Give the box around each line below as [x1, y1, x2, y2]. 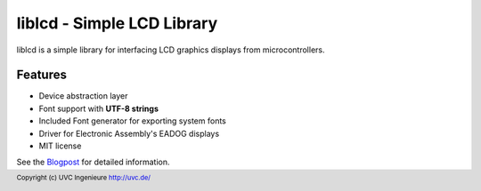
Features [16, 68, 67, 83]
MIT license [38, 140, 82, 151]
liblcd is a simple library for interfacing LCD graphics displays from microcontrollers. [16, 44, 325, 55]
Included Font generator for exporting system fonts [38, 115, 227, 126]
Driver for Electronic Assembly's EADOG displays [38, 128, 220, 139]
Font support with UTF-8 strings [38, 103, 159, 114]
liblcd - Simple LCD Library [16, 13, 218, 33]
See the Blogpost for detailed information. [16, 156, 170, 168]
